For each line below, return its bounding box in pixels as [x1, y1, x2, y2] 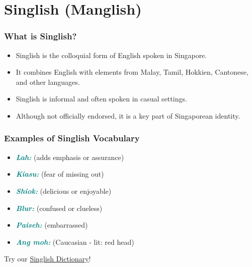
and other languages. [16, 76, 80, 87]
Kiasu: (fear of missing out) [16, 169, 104, 179]
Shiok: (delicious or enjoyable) [16, 185, 112, 196]
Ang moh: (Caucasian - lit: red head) [16, 236, 134, 247]
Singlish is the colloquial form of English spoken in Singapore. [16, 49, 207, 60]
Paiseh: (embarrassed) [16, 220, 88, 230]
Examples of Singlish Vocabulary [4, 132, 140, 144]
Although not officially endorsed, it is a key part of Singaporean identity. [16, 110, 240, 121]
